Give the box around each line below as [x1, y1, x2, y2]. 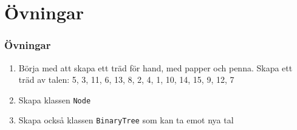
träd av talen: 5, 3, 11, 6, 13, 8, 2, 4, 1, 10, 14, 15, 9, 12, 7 [18, 73, 234, 86]
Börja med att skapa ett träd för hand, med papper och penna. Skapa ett [18, 61, 293, 74]
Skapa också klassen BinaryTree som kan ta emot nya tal [18, 114, 234, 126]
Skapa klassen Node [18, 93, 91, 106]
